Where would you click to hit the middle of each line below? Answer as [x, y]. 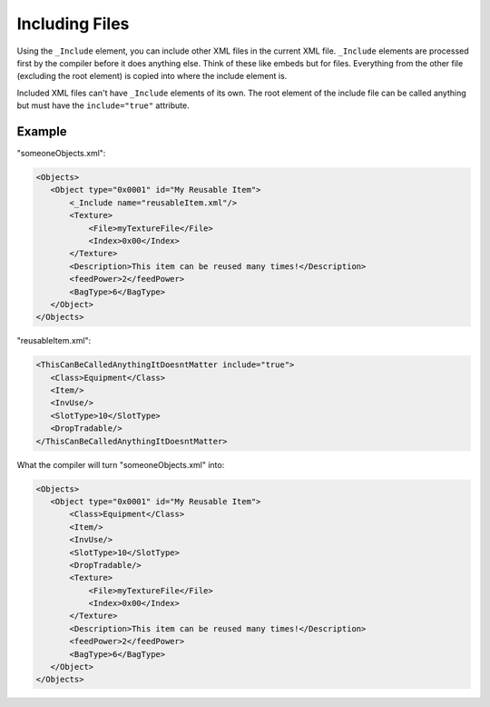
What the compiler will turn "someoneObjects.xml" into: [121, 464]
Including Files [73, 24]
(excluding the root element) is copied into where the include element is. [152, 76]
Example [42, 131]
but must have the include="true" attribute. [103, 105]
